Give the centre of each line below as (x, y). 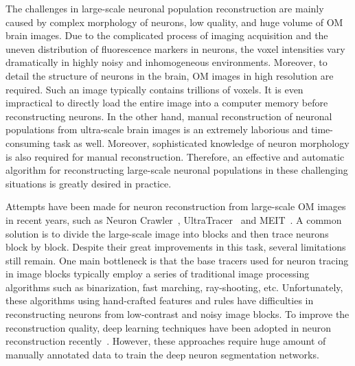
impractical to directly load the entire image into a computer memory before (167, 103)
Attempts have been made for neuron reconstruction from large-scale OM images (176, 206)
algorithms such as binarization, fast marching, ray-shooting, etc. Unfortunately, (174, 287)
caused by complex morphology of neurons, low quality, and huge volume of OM (174, 22)
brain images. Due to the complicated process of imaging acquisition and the (167, 35)
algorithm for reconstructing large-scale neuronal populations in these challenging (177, 170)
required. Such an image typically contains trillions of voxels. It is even (154, 89)
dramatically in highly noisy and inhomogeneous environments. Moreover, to (167, 62)
